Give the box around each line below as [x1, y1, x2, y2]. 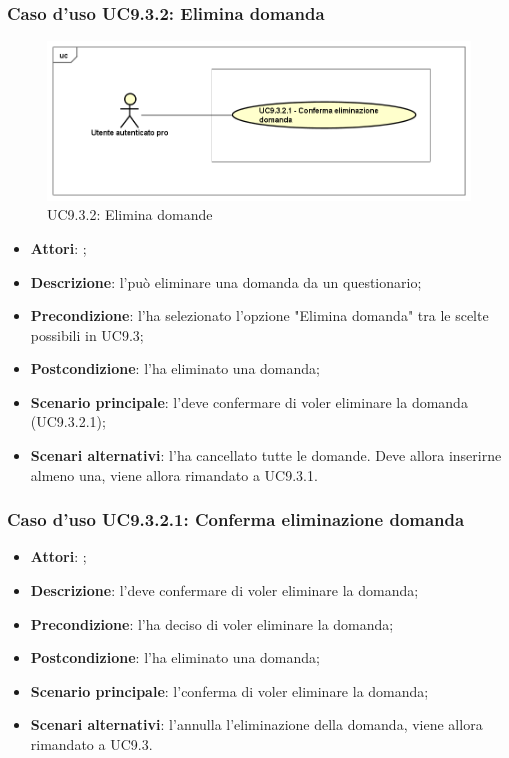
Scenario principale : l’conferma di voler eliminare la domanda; [30, 680, 429, 701]
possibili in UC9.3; [30, 324, 144, 345]
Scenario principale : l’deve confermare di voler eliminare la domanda [30, 391, 468, 412]
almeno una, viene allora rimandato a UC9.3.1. [30, 464, 318, 485]
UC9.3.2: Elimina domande [47, 204, 213, 225]
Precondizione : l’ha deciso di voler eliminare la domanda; [30, 613, 394, 634]
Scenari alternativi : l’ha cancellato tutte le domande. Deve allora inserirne [30, 445, 502, 466]
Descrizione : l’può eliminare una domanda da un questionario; [30, 271, 422, 292]
